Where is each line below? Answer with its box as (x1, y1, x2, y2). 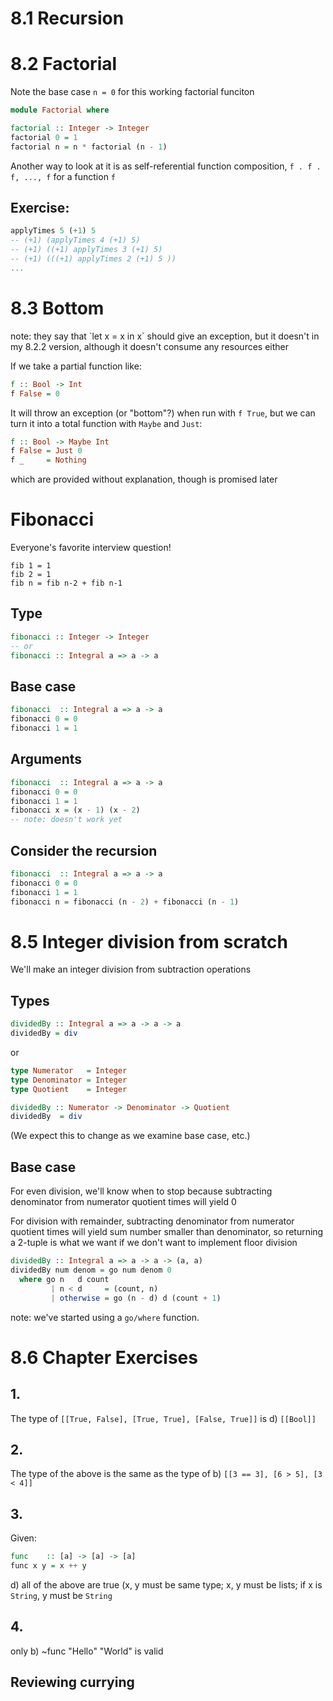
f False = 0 (10, 388, 60, 399)
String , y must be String (10, 1589, 113, 1601)
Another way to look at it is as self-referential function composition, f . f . (10, 160, 322, 172)
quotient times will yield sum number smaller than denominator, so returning (10, 1226, 324, 1238)
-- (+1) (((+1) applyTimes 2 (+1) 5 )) (10, 254, 177, 264)
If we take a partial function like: (10, 360, 142, 372)
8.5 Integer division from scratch (10, 930, 288, 953)
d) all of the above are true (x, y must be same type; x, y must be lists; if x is (10, 1578, 323, 1591)
